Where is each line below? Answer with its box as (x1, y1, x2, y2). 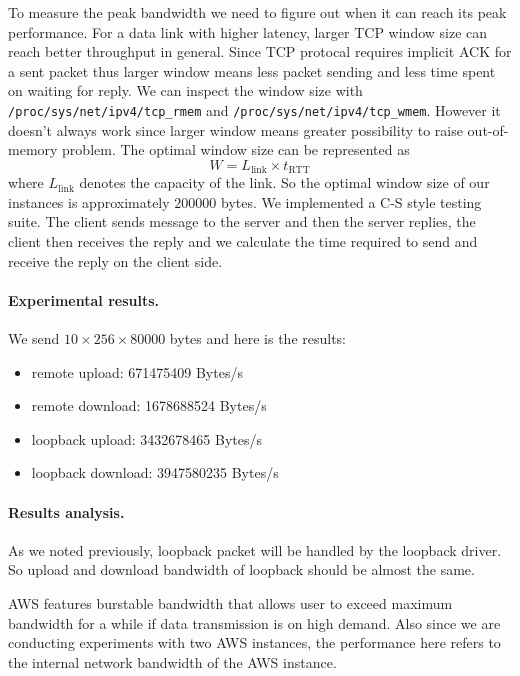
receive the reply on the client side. (8, 250, 223, 271)
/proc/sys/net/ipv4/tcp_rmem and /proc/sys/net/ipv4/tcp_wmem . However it (8, 99, 501, 120)
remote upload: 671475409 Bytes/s (31, 361, 243, 382)
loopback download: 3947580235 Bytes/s (31, 462, 279, 483)
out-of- (467, 119, 509, 140)
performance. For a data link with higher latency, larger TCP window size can (8, 21, 488, 42)
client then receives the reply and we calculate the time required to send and (8, 231, 478, 252)
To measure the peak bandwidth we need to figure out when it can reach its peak (8, 2, 507, 22)
